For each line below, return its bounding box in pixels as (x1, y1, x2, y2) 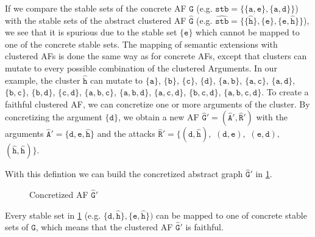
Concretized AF (29, 188, 88, 200)
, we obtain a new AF (118, 111, 199, 123)
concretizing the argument (5, 111, 102, 123)
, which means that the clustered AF (35, 221, 173, 233)
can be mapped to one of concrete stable (156, 208, 307, 221)
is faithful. (185, 221, 224, 233)
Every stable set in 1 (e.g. (5, 208, 101, 221)
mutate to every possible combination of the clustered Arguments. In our (5, 61, 277, 74)
